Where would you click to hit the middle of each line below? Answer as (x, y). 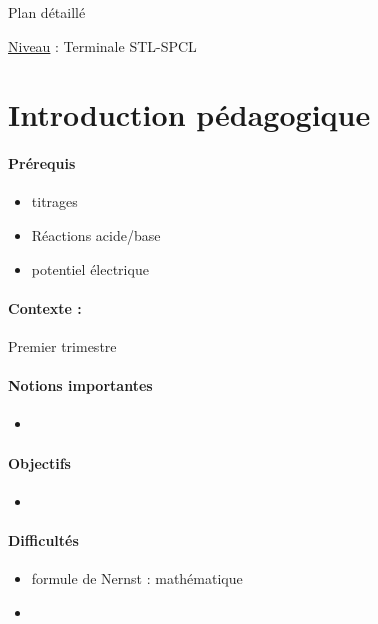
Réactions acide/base (96, 234)
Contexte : (45, 307)
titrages (54, 201)
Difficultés (43, 539)
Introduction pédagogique (189, 114)
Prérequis (42, 163)
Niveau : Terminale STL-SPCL (102, 45)
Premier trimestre (62, 345)
